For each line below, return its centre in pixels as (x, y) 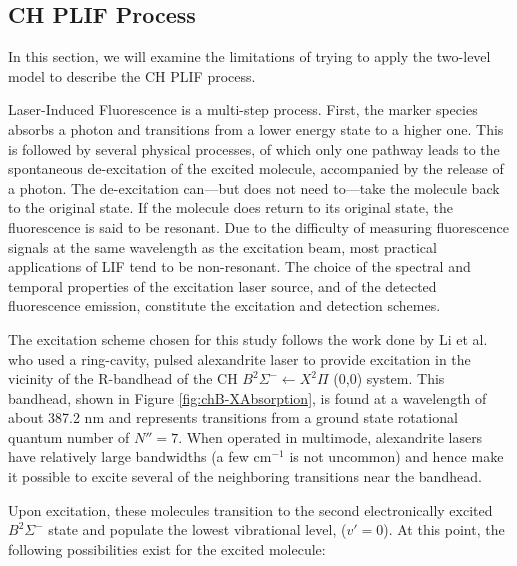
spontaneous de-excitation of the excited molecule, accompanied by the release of (256, 168)
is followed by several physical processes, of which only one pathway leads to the (254, 148)
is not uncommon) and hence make (396, 456)
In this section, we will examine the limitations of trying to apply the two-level (249, 56)
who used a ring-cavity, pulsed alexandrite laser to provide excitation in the (239, 358)
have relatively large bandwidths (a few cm (140, 456)
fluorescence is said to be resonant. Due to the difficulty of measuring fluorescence (258, 226)
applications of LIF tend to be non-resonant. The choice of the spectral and (239, 266)
